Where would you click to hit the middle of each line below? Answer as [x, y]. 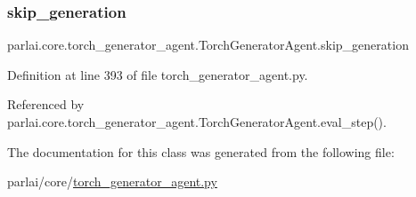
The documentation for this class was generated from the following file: [201, 151]
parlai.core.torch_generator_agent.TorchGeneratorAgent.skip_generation [208, 45]
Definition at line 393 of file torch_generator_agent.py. [158, 74]
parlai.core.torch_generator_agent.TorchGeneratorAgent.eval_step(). [197, 122]
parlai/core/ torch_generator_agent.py [112, 181]
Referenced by [46, 104]
